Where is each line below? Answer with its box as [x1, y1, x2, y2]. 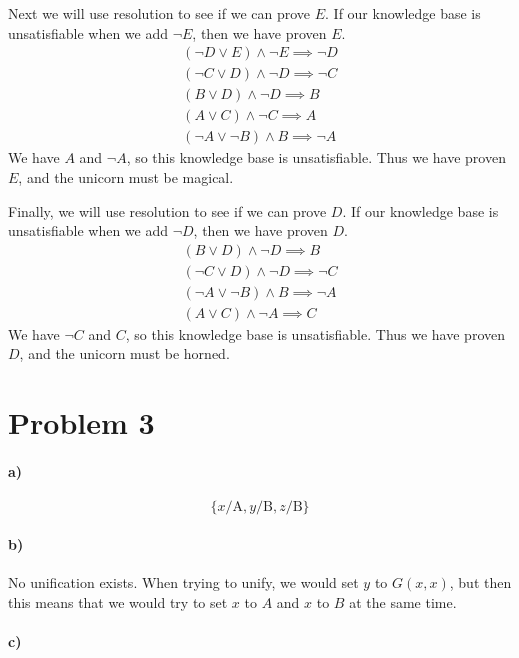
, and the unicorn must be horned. [19, 343, 230, 364]
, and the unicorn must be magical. [18, 166, 234, 187]
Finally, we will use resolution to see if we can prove [8, 200, 327, 221]
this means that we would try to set [8, 591, 228, 612]
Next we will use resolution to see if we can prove [8, 3, 311, 23]
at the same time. [349, 591, 457, 612]
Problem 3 [8, 402, 155, 443]
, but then [449, 572, 512, 592]
